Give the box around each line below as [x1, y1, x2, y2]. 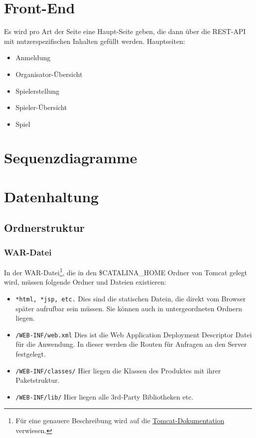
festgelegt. [15, 348, 46, 359]
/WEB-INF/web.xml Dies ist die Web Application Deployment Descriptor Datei [15, 329, 252, 339]
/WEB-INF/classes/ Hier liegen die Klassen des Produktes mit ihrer [15, 365, 221, 375]
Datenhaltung [4, 186, 99, 206]
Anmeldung [15, 52, 51, 63]
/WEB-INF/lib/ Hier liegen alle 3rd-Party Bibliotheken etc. [15, 391, 193, 401]
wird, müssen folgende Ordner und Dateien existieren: [4, 277, 166, 287]
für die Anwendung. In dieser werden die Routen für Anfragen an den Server [15, 339, 247, 349]
